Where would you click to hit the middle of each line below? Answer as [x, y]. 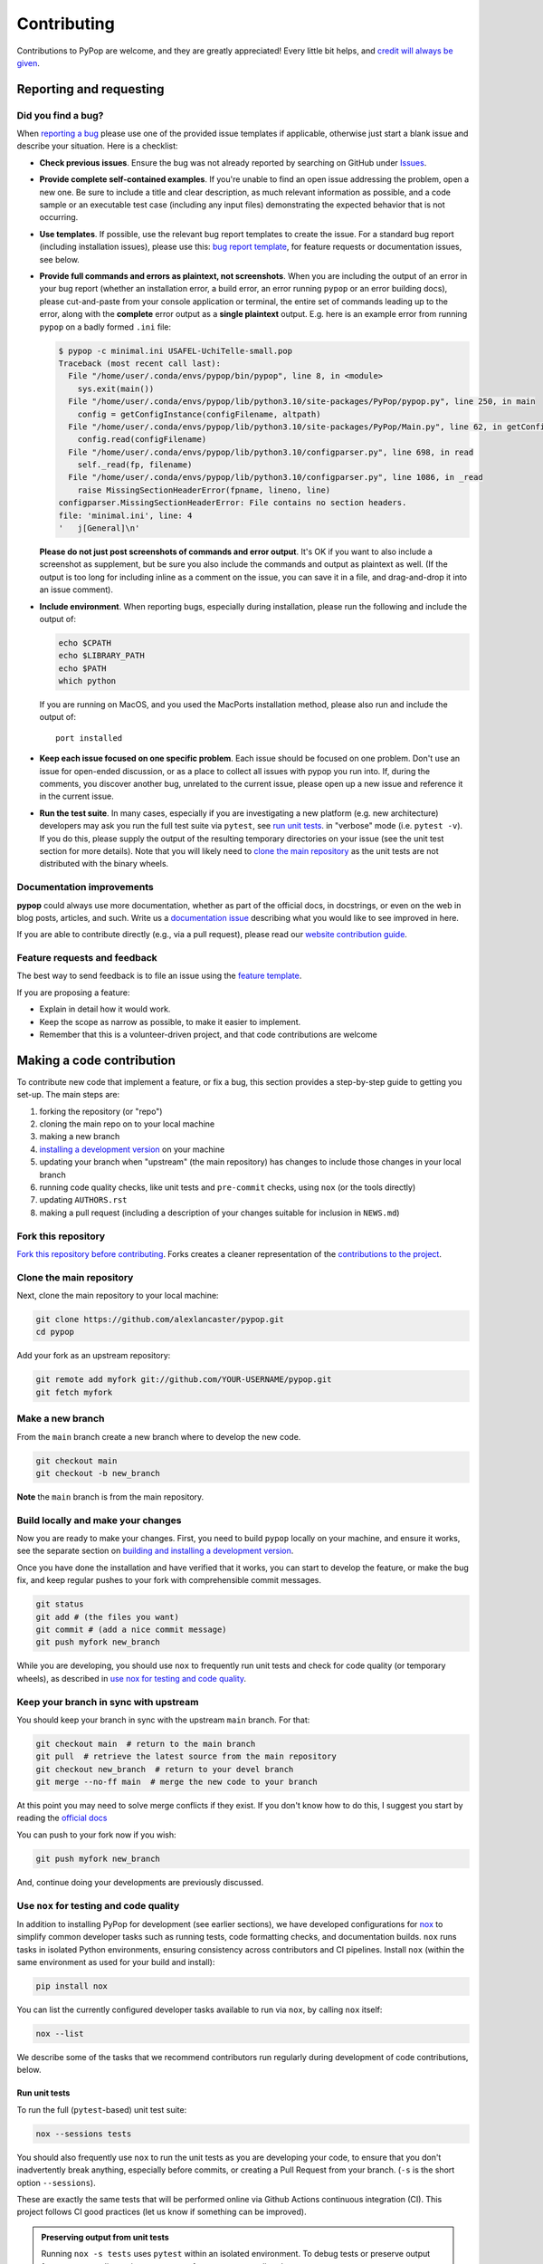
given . [29, 62]
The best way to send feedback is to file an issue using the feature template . [159, 976]
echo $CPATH [85, 643]
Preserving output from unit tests [105, 2237]
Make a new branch [61, 1419]
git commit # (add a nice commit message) [131, 1630]
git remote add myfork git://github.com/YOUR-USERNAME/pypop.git [184, 1380]
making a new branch [80, 1137]
